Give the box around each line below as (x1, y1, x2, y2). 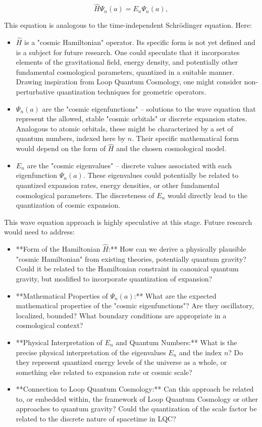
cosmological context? (16, 320, 83, 330)
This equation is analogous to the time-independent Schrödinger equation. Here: (4, 20, 252, 30)
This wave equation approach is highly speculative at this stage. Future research (4, 216, 252, 227)
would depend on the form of (16, 143, 106, 154)
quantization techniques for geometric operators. (57, 86, 206, 97)
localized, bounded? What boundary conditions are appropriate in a (16, 310, 227, 320)
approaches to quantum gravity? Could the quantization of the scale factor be (16, 403, 257, 414)
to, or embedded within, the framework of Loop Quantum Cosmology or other (16, 393, 258, 404)
